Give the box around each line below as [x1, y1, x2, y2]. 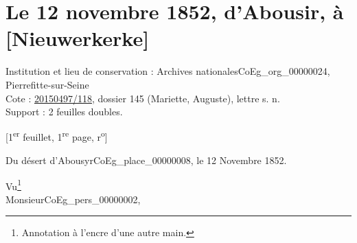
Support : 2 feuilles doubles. [5, 104, 123, 119]
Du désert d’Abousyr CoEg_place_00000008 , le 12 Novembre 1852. [5, 152, 287, 167]
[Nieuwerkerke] [5, 24, 150, 52]
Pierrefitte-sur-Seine [5, 77, 89, 91]
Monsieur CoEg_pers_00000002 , [5, 192, 141, 206]
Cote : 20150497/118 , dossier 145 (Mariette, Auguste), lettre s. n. [5, 91, 280, 105]
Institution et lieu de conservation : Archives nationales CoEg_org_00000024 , [5, 64, 330, 78]
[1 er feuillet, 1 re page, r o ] [5, 128, 108, 144]
